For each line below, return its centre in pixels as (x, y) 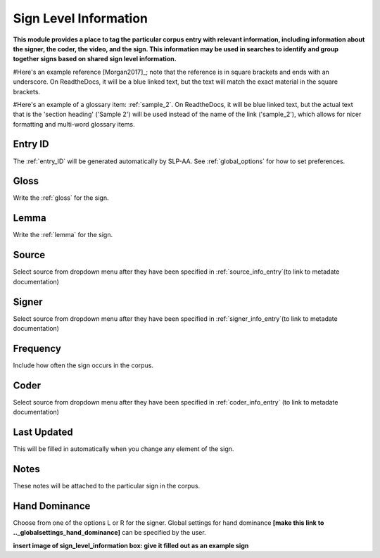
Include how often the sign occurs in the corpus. (83, 365)
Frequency (37, 348)
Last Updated (43, 432)
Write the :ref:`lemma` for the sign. (63, 235)
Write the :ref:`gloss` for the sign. (61, 198)
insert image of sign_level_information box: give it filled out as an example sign (131, 545)
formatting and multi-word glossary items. (74, 124)
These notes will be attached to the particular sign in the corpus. (107, 486)
